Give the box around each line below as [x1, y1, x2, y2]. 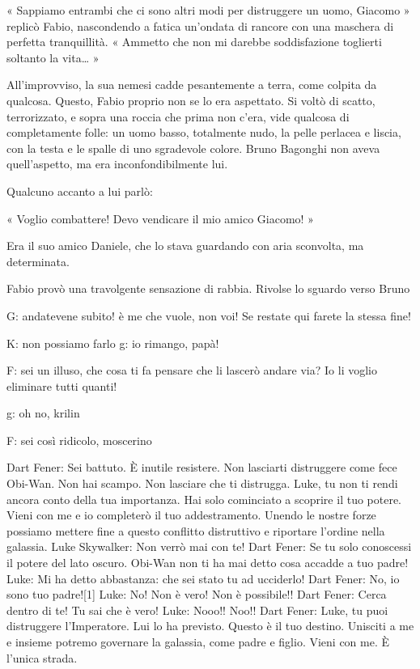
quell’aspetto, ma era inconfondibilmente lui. [6, 155, 228, 172]
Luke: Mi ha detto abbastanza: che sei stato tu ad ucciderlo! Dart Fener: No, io [6, 569, 400, 586]
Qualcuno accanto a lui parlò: [6, 182, 153, 199]
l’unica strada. [6, 649, 78, 666]
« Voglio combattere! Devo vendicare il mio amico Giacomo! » [6, 210, 314, 227]
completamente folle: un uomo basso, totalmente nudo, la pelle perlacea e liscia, [6, 124, 401, 141]
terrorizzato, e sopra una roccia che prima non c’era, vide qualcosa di [6, 108, 350, 125]
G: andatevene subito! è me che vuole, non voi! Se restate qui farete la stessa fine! [6, 307, 411, 324]
